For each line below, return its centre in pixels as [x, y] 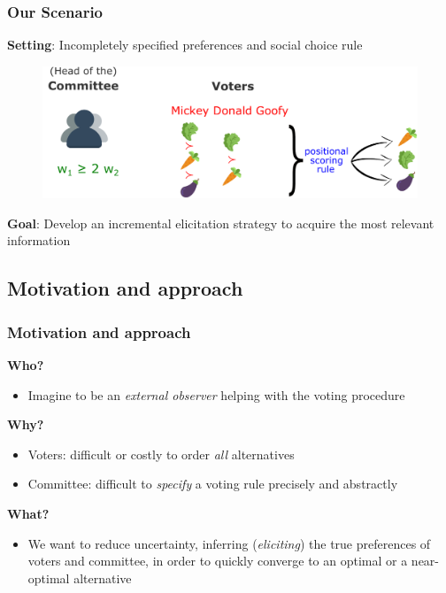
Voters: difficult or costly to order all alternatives [161, 454]
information [39, 240]
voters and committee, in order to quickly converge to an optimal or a [218, 561]
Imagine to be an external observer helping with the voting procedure [216, 394]
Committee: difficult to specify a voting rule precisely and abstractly [213, 484]
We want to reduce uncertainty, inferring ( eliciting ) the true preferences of [229, 543]
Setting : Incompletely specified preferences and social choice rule [185, 45]
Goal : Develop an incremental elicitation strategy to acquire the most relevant [221, 223]
